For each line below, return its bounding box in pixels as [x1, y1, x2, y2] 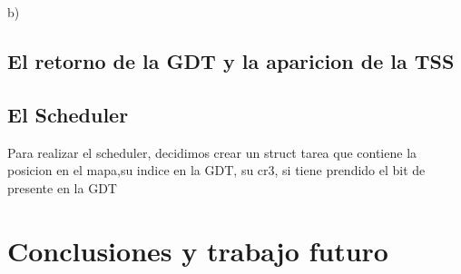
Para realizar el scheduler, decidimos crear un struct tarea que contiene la [7, 142, 417, 161]
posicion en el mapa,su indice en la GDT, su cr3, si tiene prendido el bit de [7, 161, 426, 180]
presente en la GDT [7, 178, 117, 197]
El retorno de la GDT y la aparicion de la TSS [7, 46, 455, 74]
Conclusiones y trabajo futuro [7, 231, 388, 269]
